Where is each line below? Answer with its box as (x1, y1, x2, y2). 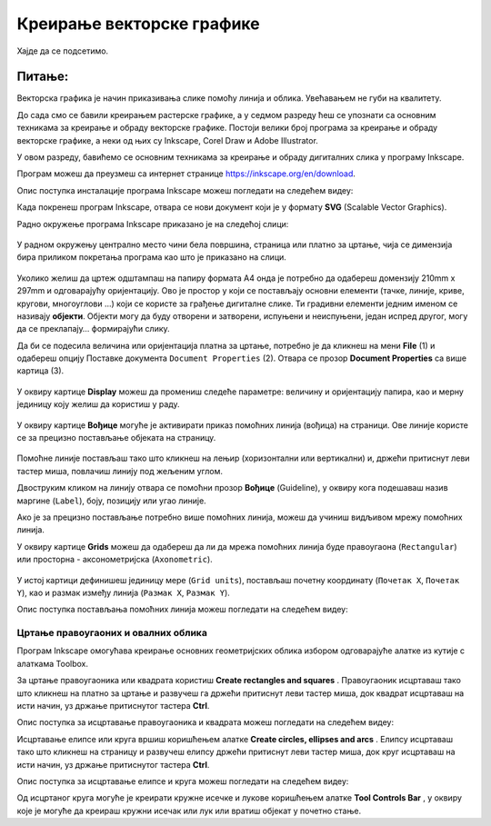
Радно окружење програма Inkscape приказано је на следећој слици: (16, 218, 289, 229)
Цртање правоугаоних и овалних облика (16, 627, 208, 640)
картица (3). (16, 365, 65, 376)
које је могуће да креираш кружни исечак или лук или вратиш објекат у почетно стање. (16, 805, 362, 816)
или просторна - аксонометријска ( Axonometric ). (16, 554, 213, 565)
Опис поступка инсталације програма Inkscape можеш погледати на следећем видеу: (16, 184, 354, 195)
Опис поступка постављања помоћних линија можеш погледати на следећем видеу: (16, 604, 349, 615)
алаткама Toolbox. (16, 658, 88, 669)
